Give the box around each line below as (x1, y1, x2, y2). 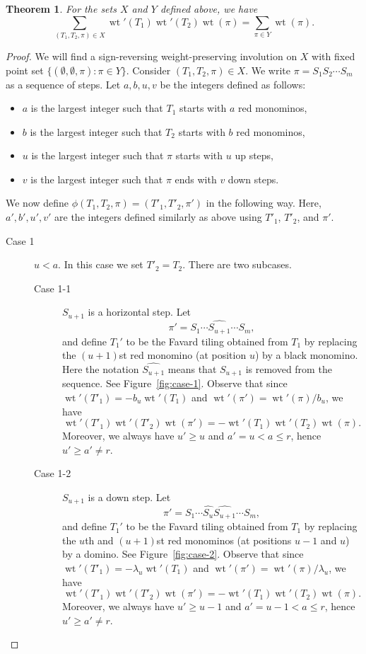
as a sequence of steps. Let (6, 76, 121, 91)
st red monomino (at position (119, 348, 247, 362)
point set (6, 62, 44, 77)
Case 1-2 (34, 466, 71, 481)
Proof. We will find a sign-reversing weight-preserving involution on (6, 48, 297, 63)
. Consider (126, 62, 171, 77)
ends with (175, 171, 217, 186)
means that (167, 361, 217, 376)
